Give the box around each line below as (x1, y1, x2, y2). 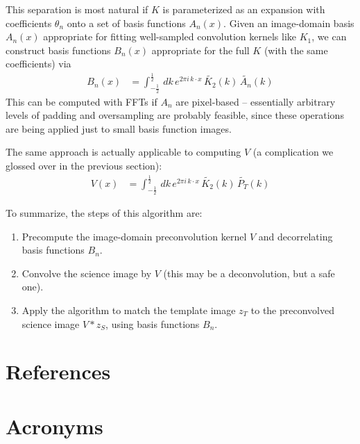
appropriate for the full (151, 42, 250, 57)
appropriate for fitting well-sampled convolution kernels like (43, 29, 297, 44)
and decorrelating (258, 229, 333, 243)
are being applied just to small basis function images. (6, 121, 232, 135)
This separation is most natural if (6, 2, 148, 16)
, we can (311, 29, 347, 44)
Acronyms (6, 411, 103, 440)
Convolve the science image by (22, 265, 152, 280)
